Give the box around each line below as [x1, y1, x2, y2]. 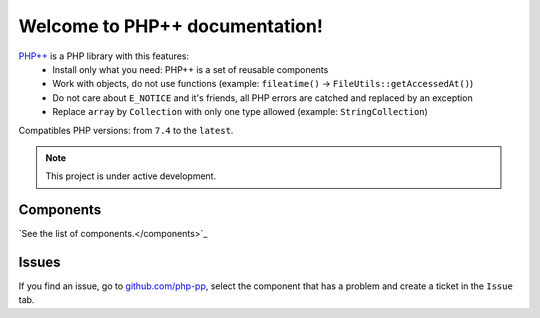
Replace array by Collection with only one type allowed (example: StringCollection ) [52, 106, 429, 118]
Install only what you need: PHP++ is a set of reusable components [52, 63, 329, 75]
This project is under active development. [45, 170, 217, 182]
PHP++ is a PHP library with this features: [18, 50, 190, 62]
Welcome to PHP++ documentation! [18, 15, 324, 37]
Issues [18, 254, 61, 270]
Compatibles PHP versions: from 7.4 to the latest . [18, 124, 234, 136]
